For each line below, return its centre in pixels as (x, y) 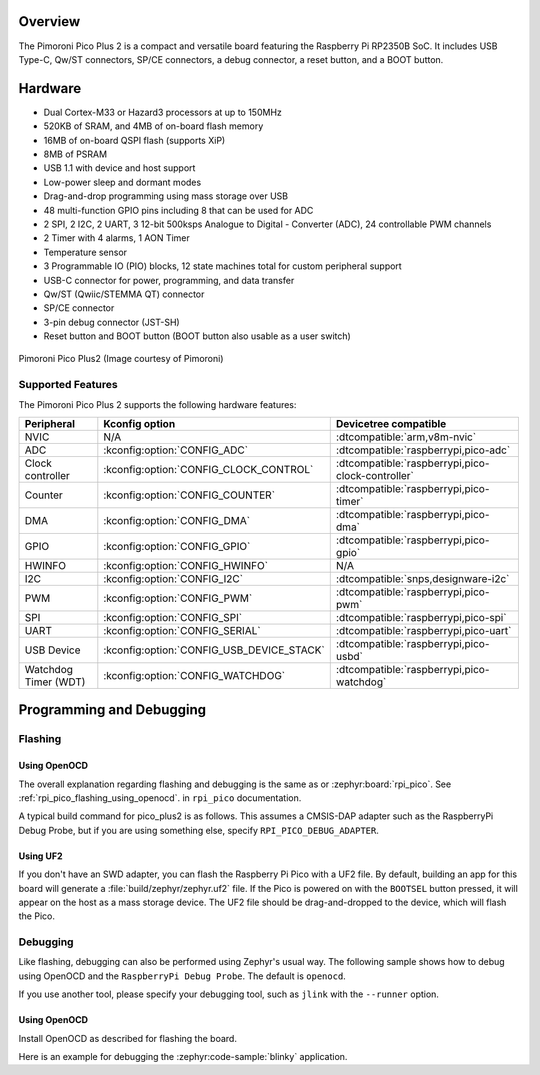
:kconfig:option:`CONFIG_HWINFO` (186, 565)
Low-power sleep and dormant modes (122, 182)
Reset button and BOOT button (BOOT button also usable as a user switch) (197, 336)
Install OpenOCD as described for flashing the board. (127, 1038)
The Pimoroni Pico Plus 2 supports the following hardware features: (157, 404)
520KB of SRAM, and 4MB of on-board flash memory (153, 126)
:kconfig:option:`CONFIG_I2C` (173, 578)
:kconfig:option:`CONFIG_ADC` (176, 450)
